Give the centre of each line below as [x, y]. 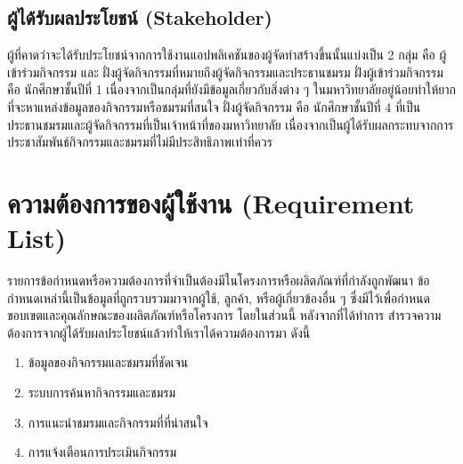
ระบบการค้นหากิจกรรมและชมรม [102, 392]
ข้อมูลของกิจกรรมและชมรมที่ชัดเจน [108, 362]
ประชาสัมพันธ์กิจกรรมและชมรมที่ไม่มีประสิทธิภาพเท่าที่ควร [140, 142]
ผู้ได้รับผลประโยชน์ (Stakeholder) [140, 17]
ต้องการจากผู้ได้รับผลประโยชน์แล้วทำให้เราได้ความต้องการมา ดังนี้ [159, 332]
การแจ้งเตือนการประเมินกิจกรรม [102, 452]
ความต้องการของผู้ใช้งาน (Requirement [211, 202]
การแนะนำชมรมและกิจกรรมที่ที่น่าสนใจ [118, 422]
